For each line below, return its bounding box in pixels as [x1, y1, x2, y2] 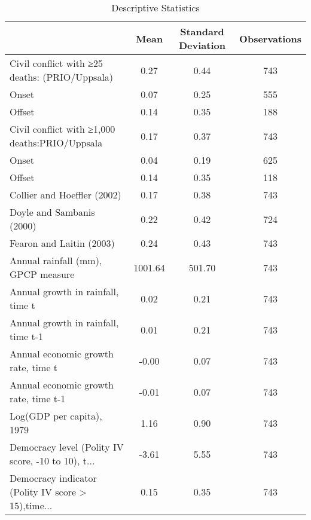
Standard [180, 25, 224, 38]
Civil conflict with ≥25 [10, 56, 103, 70]
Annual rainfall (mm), [10, 253, 102, 267]
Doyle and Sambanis [10, 205, 95, 219]
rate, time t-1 [10, 391, 66, 405]
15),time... [10, 498, 53, 512]
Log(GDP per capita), [10, 409, 102, 423]
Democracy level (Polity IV [10, 440, 124, 454]
